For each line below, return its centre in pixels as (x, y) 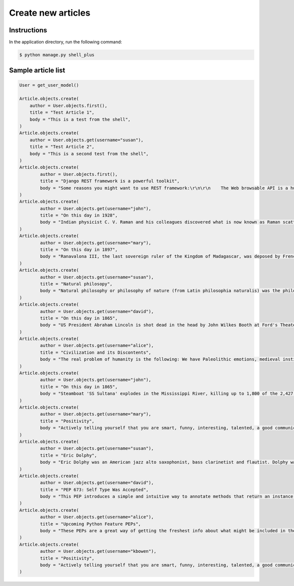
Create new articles (50, 13)
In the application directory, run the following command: (66, 42)
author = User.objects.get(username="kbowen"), (98, 551)
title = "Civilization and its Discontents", (96, 352)
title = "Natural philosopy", (76, 284)
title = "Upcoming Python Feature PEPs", (90, 524)
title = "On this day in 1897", (79, 250)
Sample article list (37, 70)
